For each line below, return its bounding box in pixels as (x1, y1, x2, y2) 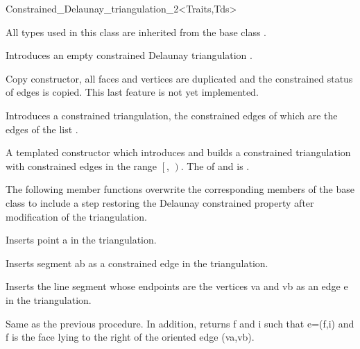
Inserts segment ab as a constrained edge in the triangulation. (6, 255, 268, 270)
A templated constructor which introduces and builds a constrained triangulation (6, 145, 351, 160)
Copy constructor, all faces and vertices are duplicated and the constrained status (6, 71, 353, 85)
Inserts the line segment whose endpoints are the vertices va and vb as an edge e (6, 279, 348, 293)
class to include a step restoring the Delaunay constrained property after (6, 195, 314, 210)
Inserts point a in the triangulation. (6, 232, 157, 247)
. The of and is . (180, 158, 250, 173)
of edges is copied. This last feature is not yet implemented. (6, 85, 259, 99)
